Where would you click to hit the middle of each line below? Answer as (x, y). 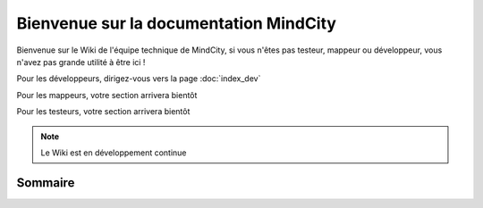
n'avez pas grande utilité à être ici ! (81, 62)
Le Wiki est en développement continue (114, 153)
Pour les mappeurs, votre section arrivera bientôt (107, 95)
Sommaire (46, 183)
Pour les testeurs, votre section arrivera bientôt (103, 112)
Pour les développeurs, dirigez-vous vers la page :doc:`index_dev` (139, 79)
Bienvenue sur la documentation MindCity (177, 23)
